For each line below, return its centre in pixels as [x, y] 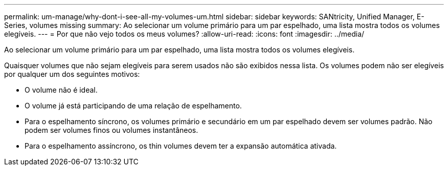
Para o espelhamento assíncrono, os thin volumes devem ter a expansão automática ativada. [181, 146]
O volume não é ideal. [61, 90]
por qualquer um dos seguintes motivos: [72, 74]
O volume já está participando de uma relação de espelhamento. [133, 106]
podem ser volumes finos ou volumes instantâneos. [111, 130]
